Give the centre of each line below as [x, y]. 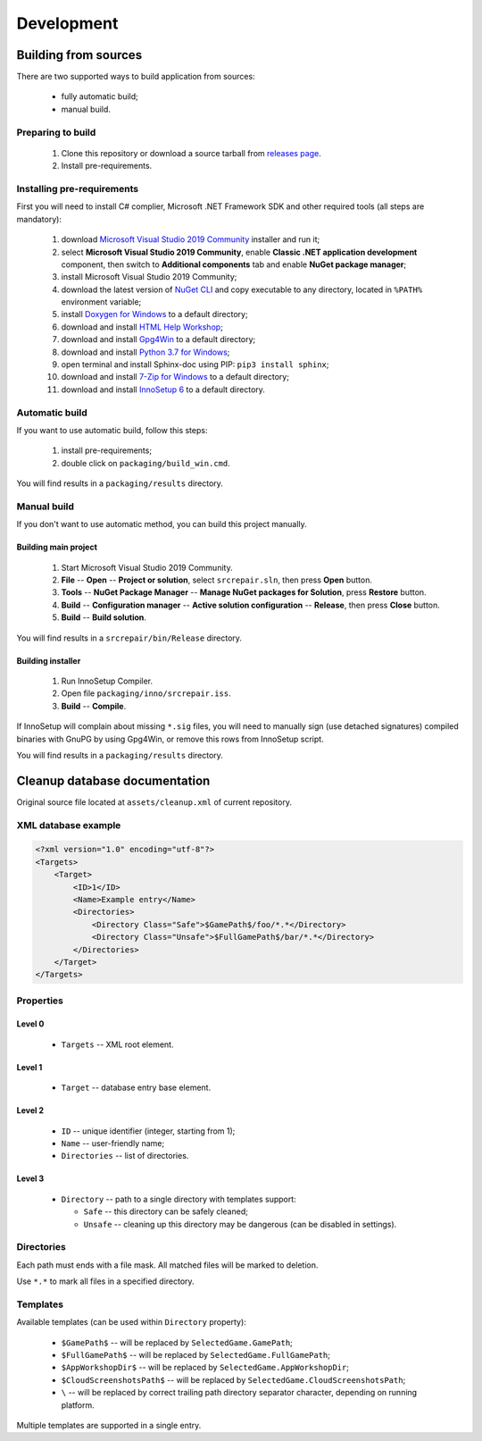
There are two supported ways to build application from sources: [136, 77]
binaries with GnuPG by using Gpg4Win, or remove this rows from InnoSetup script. [170, 739]
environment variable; [101, 302]
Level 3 [30, 1178]
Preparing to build [56, 132]
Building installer [49, 660]
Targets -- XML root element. [117, 1044]
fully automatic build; [100, 96]
